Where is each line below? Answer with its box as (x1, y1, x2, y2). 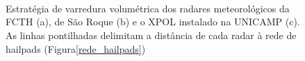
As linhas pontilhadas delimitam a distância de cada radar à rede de (6, 27, 297, 42)
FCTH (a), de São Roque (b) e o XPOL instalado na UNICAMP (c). (6, 14, 300, 29)
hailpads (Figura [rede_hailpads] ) (6, 41, 146, 56)
